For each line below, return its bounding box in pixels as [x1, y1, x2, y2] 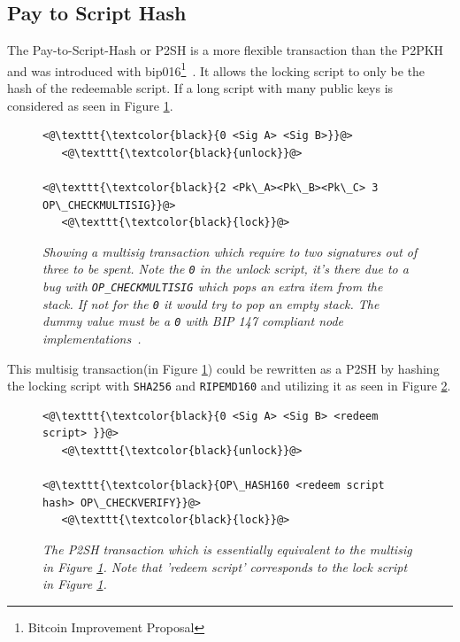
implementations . [42, 329, 142, 348]
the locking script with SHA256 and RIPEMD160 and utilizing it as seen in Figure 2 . [7, 376, 451, 395]
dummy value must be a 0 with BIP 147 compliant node [42, 312, 344, 330]
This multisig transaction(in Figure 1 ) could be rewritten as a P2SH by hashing [7, 359, 440, 377]
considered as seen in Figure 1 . [7, 96, 173, 114]
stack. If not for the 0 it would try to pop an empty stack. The [42, 294, 379, 313]
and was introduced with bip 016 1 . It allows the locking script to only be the [7, 58, 425, 80]
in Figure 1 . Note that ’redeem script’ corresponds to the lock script [42, 557, 408, 576]
